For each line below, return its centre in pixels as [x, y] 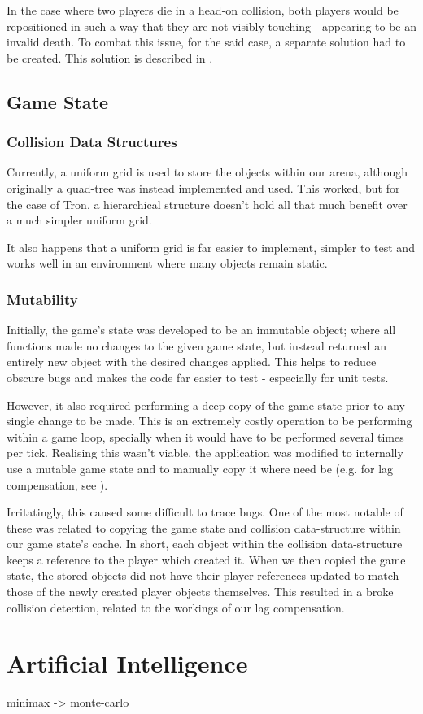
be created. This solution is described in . [110, 57]
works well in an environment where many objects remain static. [167, 263]
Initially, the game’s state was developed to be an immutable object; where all [201, 330]
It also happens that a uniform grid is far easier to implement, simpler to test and [211, 247]
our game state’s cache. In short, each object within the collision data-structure [205, 544]
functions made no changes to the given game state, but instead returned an [197, 345]
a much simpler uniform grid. [79, 220]
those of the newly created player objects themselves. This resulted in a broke [200, 592]
